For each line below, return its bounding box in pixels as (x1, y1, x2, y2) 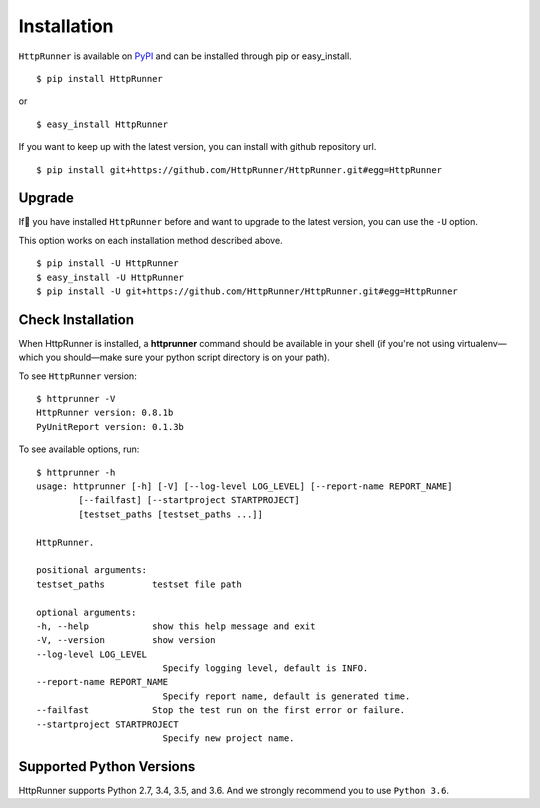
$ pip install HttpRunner (36, 73, 164, 84)
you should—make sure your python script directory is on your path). (45, 351, 330, 364)
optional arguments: (36, 606, 137, 618)
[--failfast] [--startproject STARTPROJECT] (78, 495, 300, 506)
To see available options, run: (18, 443, 140, 455)
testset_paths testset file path (36, 578, 242, 590)
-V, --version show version (36, 635, 216, 646)
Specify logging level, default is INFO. (162, 663, 369, 674)
